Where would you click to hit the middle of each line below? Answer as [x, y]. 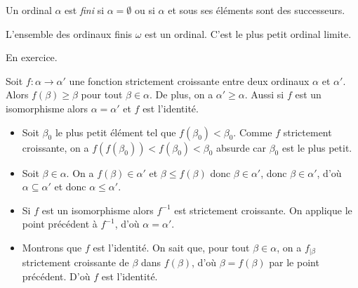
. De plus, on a [181, 94]
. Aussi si [264, 94]
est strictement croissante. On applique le [263, 210]
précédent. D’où [56, 276]
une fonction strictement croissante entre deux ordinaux [189, 80]
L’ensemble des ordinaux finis [69, 33]
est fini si [85, 10]
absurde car [241, 147]
